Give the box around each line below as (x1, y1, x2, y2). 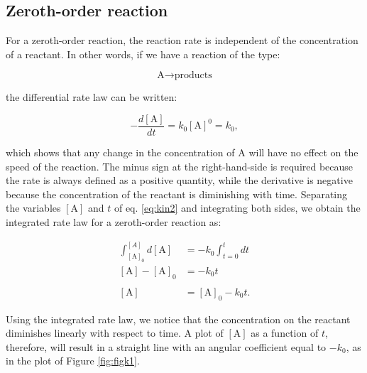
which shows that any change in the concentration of (6, 145, 235, 160)
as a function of (251, 325, 319, 340)
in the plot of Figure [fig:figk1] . (6, 353, 140, 368)
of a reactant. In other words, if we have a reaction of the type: (6, 46, 280, 61)
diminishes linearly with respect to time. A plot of (6, 325, 224, 340)
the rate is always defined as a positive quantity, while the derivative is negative (6, 173, 353, 188)
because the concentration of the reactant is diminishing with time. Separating (6, 186, 348, 201)
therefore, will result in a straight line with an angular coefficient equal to (6, 339, 327, 354)
